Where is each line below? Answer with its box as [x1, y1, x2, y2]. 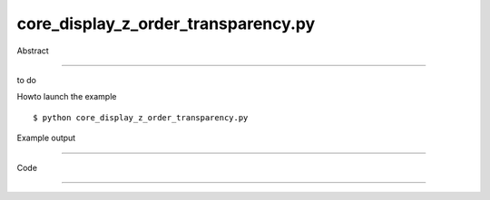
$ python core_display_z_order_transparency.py [33, 112, 249, 122]
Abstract [16, 45, 49, 56]
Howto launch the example [16, 91, 117, 102]
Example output [16, 132, 76, 144]
